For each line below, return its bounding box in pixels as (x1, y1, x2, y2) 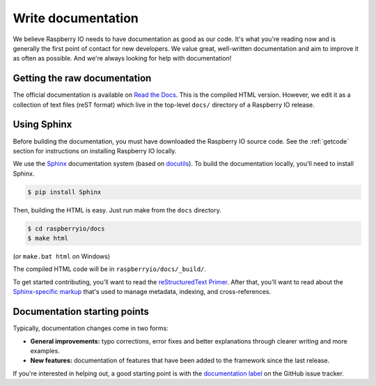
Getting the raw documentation (13, 72, 152, 84)
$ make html (27, 234, 69, 242)
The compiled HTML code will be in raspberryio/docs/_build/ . (13, 265, 207, 273)
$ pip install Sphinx (27, 188, 102, 196)
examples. (30, 346, 61, 355)
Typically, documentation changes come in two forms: (13, 324, 169, 332)
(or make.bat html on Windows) (13, 252, 111, 261)
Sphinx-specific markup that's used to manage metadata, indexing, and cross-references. (13, 288, 272, 296)
